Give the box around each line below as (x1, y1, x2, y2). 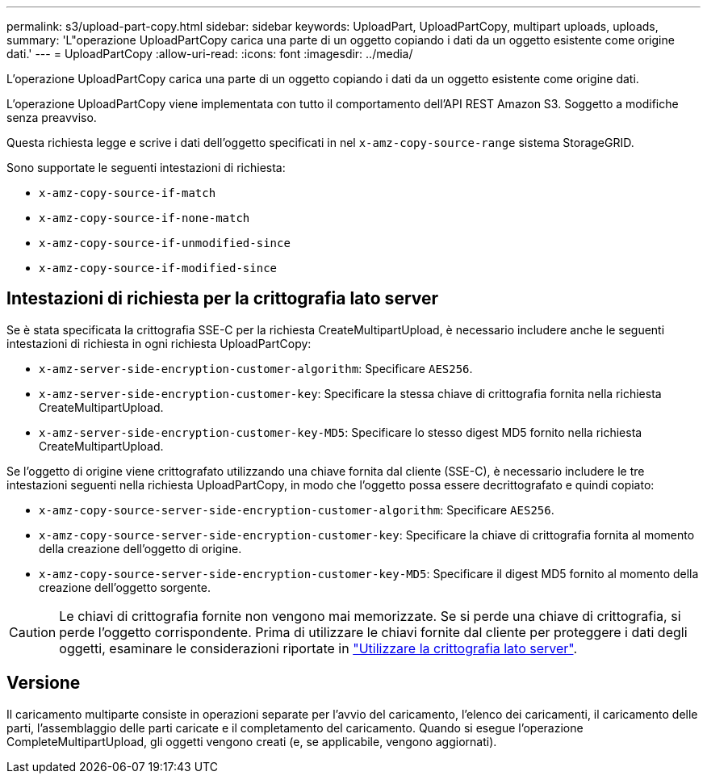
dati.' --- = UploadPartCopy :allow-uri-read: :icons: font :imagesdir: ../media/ (6, 47, 413, 61)
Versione (6, 673, 81, 694)
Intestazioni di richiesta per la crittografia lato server (6, 288, 439, 309)
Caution (9, 623, 56, 640)
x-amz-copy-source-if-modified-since (39, 262, 278, 275)
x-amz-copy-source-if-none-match (39, 212, 250, 224)
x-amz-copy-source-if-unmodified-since (39, 237, 291, 250)
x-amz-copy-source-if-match (39, 187, 216, 199)
